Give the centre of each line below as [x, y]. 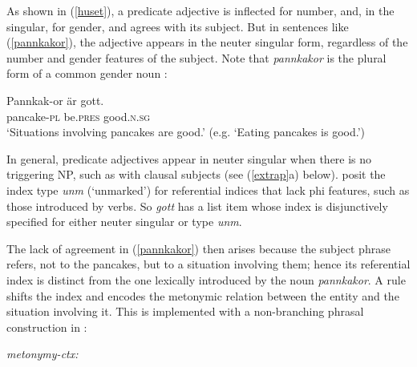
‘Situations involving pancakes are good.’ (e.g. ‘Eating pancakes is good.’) [186, 132]
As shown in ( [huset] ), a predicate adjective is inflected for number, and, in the [200, 10]
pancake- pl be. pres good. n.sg [79, 116]
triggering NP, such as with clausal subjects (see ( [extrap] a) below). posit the [196, 174]
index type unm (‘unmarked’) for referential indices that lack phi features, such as [208, 190]
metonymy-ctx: [43, 354]
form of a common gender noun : [87, 73]
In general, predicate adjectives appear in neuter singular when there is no [189, 158]
